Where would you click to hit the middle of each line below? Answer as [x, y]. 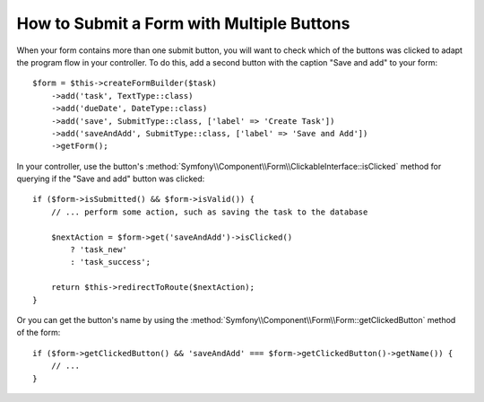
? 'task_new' [99, 250]
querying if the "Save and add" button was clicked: [111, 179]
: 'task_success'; [111, 262]
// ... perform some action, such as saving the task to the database [209, 212]
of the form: [39, 333]
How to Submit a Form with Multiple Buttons [183, 23]
